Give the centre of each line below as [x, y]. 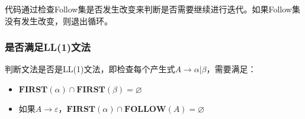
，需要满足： [231, 69]
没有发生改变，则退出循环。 [59, 20]
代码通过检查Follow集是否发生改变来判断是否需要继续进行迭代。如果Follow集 [152, 9]
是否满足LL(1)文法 [48, 47]
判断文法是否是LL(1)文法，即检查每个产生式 [90, 69]
